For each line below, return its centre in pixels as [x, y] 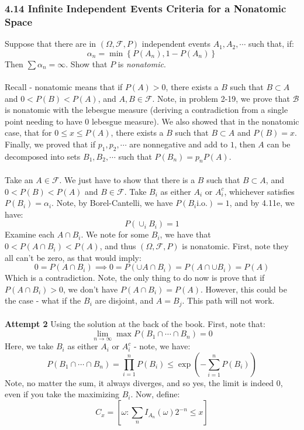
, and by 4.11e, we [262, 203]
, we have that [185, 234]
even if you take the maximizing [62, 394]
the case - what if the [43, 300]
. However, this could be [243, 289]
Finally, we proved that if [50, 144]
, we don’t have [91, 289]
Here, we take [29, 346]
